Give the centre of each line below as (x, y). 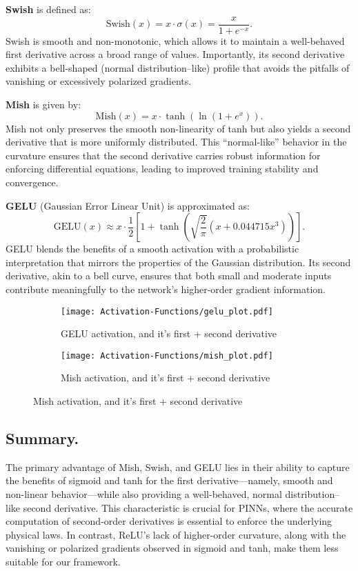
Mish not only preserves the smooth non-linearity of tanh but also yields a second (178, 128)
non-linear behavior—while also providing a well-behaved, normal (144, 494)
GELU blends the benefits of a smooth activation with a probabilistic (152, 249)
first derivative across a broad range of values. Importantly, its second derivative (175, 54)
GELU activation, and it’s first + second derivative (169, 333)
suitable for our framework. (63, 562)
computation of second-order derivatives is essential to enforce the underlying (169, 521)
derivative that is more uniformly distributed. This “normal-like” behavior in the (176, 142)
